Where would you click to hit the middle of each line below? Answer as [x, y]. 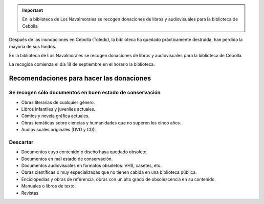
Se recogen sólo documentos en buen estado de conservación [85, 93]
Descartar [21, 142]
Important [33, 10]
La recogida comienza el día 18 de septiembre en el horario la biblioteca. [82, 64]
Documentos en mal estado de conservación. [67, 159]
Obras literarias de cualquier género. [58, 102]
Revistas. [31, 193]
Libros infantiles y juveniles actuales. [58, 109]
